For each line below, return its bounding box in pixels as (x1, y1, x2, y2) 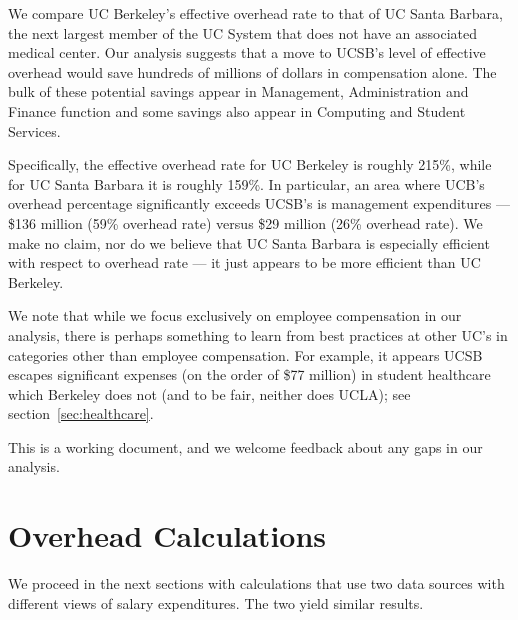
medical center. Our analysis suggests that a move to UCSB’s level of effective (8, 42, 486, 63)
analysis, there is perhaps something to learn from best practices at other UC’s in (8, 324, 508, 345)
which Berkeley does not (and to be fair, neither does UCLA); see (8, 383, 411, 404)
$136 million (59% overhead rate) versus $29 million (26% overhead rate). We (8, 212, 483, 233)
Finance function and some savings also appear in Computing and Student (8, 100, 466, 121)
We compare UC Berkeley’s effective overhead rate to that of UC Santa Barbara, (8, 3, 503, 23)
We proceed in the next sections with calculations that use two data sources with (8, 573, 505, 594)
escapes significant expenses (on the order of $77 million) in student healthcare (8, 364, 491, 385)
